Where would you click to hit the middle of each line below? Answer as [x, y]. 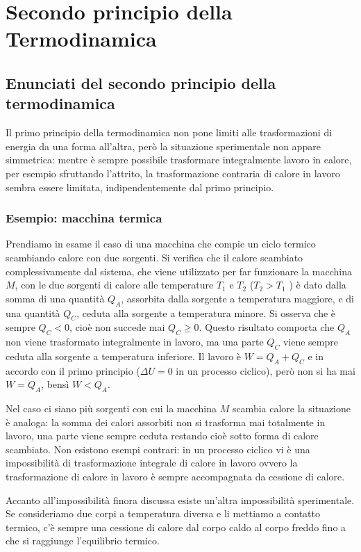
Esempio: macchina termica [84, 218]
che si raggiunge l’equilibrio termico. [83, 541]
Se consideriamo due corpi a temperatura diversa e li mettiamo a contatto [163, 513]
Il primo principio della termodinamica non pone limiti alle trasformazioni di [169, 132]
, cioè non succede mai [117, 327]
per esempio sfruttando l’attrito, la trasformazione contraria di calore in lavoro [173, 173]
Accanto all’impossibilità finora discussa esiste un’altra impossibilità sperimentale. [180, 500]
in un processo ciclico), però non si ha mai [266, 370]
